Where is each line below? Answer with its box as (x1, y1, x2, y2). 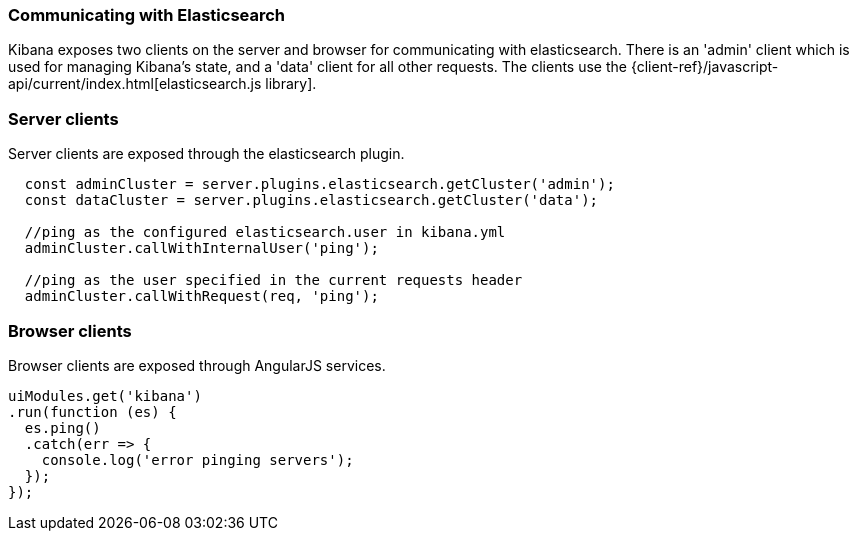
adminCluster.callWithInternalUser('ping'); (24, 240, 379, 257)
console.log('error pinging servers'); (41, 451, 354, 468)
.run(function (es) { (8, 403, 177, 420)
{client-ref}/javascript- (630, 58, 779, 76)
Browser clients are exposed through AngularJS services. (8, 356, 386, 374)
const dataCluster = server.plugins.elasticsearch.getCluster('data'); (24, 192, 599, 209)
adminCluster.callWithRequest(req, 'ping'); (24, 288, 379, 305)
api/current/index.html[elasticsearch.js (8, 75, 262, 93)
